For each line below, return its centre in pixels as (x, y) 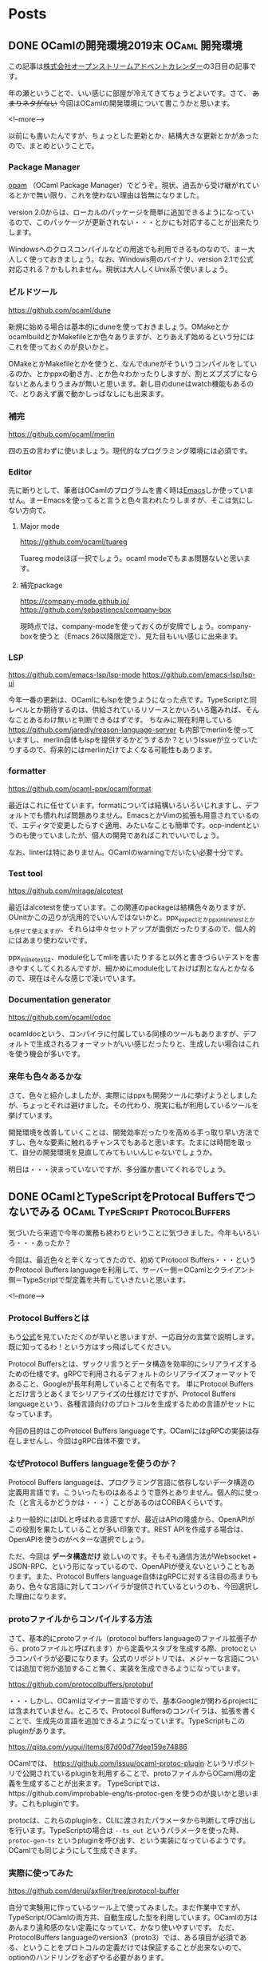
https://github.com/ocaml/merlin (62, 434)
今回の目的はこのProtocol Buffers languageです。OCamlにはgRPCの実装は (130, 1431)
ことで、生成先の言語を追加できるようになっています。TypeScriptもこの (127, 1720)
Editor (20, 471)
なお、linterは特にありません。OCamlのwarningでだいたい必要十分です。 (128, 852)
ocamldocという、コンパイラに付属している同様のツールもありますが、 (126, 1034)
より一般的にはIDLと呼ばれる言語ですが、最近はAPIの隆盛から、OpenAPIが (132, 1519)
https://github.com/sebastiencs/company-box (95, 610)
